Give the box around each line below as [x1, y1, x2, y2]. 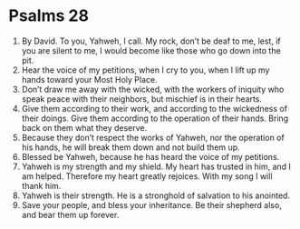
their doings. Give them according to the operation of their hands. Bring [21, 113, 289, 124]
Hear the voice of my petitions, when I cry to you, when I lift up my [21, 65, 270, 75]
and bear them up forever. [21, 209, 120, 220]
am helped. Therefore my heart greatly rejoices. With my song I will [21, 170, 273, 182]
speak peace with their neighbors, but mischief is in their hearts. [21, 93, 263, 105]
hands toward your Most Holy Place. [21, 74, 158, 85]
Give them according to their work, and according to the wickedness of [21, 103, 287, 114]
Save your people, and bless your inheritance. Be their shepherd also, [21, 199, 282, 210]
